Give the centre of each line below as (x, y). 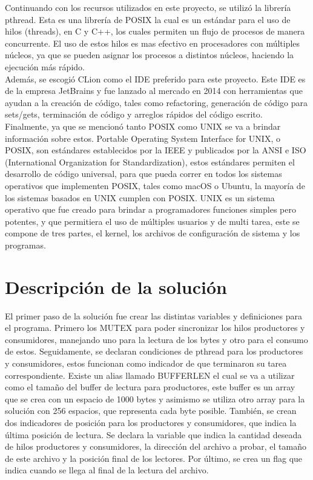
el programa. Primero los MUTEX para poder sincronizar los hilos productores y (155, 328)
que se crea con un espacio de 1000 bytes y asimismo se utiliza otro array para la (155, 398)
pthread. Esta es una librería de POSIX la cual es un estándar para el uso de (148, 19)
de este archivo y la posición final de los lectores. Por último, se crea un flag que (154, 458)
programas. (25, 245)
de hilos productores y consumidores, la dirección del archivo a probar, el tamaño (156, 446)
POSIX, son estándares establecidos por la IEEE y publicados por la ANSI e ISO (156, 150)
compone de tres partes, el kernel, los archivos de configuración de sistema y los (153, 233)
